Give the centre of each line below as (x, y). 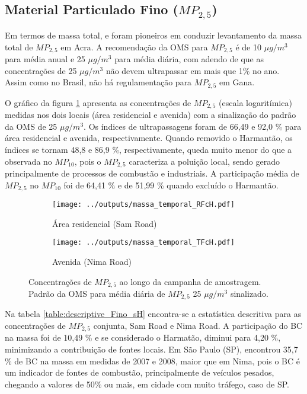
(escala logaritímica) (255, 102)
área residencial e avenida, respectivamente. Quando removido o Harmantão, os (149, 138)
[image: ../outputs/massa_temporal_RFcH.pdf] (143, 204)
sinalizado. (249, 293)
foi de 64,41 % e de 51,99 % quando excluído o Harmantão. (171, 185)
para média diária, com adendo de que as (189, 59)
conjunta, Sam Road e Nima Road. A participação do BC (198, 325)
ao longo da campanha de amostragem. (190, 281)
